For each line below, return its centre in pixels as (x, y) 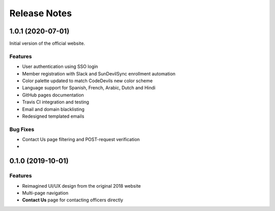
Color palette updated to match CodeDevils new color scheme (87, 81)
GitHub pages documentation (53, 95)
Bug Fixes (22, 129)
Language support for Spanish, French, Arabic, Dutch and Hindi (89, 88)
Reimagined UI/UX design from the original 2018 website (81, 186)
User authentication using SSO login (60, 66)
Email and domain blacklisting (53, 109)
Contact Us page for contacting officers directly (73, 200)
